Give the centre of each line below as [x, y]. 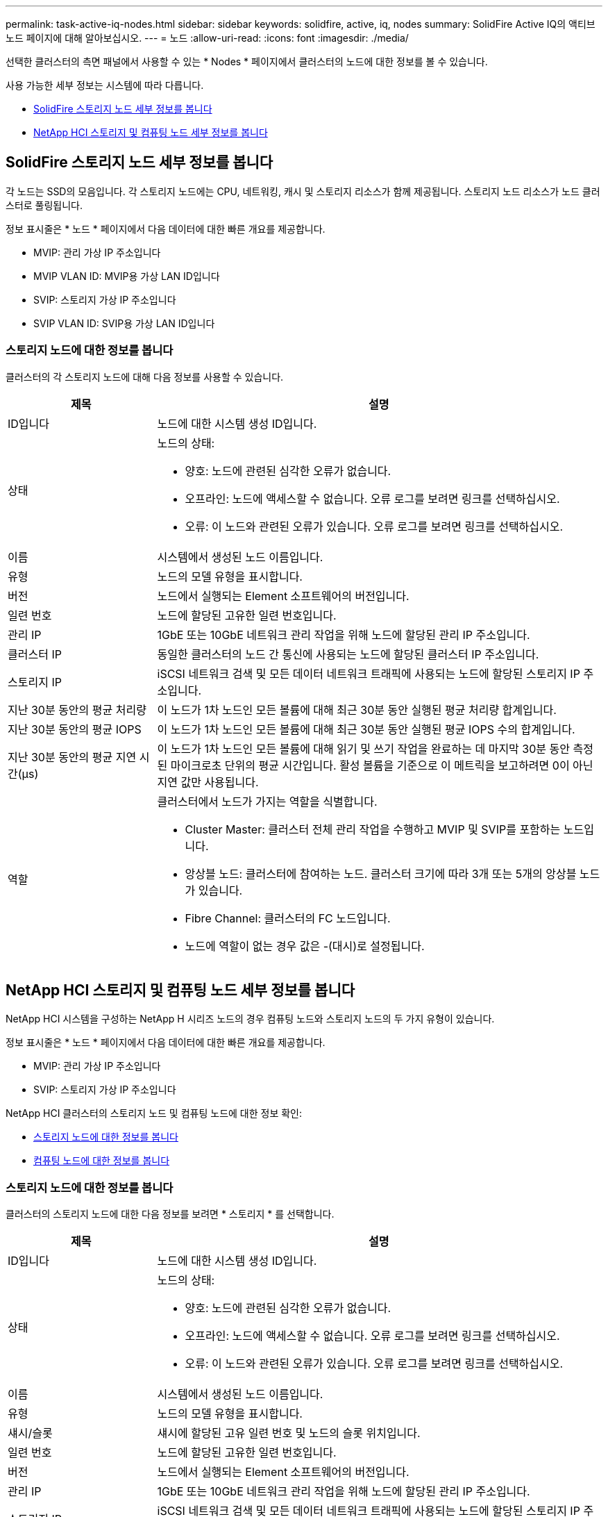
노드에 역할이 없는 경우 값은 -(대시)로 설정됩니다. [305, 946]
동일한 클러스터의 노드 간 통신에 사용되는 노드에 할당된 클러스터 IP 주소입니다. [348, 654]
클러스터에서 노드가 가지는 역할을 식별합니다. [267, 801]
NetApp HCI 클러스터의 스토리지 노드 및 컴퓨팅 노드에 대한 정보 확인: [154, 1113]
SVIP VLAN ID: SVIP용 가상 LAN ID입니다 [124, 323]
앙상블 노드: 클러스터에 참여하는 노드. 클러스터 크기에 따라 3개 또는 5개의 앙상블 [381, 873]
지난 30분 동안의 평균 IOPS [75, 729]
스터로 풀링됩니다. [44, 205]
